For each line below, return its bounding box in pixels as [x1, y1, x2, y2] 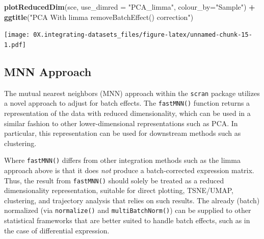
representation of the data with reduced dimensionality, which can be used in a [4, 108, 251, 118]
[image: [4, 31, 30, 39]
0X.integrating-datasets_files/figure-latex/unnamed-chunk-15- [33, 31, 252, 39]
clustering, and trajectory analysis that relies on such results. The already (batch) [4, 195, 260, 205]
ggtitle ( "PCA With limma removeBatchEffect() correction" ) [4, 11, 194, 22]
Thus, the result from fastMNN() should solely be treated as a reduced [4, 175, 224, 185]
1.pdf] [4, 41, 26, 49]
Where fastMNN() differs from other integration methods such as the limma [4, 155, 241, 165]
